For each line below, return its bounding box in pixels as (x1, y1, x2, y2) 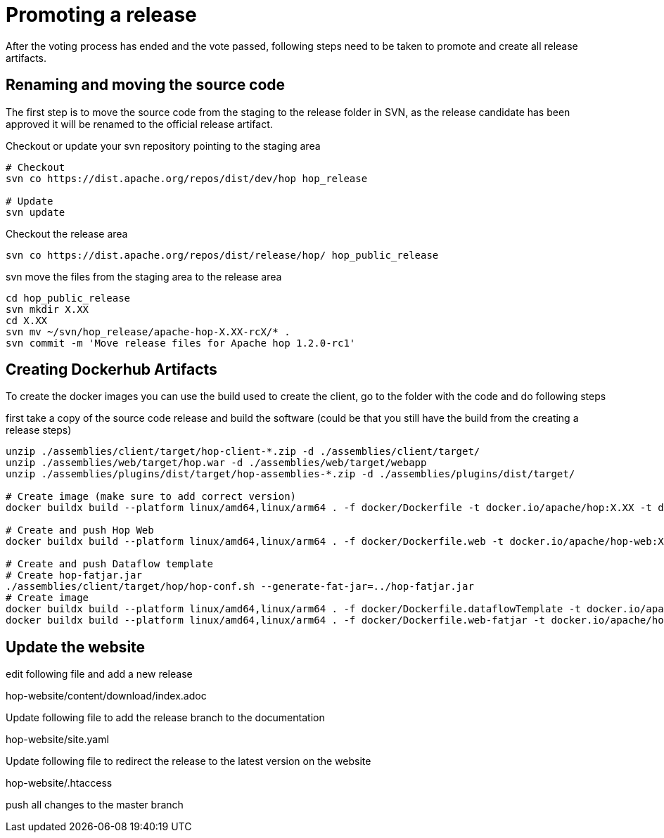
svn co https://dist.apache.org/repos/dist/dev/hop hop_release (6, 172, 368, 184)
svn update (6, 206, 65, 218)
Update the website (6, 638, 146, 656)
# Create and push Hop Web (6, 524, 154, 536)
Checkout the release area (6, 227, 128, 240)
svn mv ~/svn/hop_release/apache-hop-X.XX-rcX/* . (6, 325, 290, 337)
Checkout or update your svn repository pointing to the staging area (6, 139, 321, 152)
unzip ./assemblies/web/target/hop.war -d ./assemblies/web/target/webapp (6, 457, 427, 469)
